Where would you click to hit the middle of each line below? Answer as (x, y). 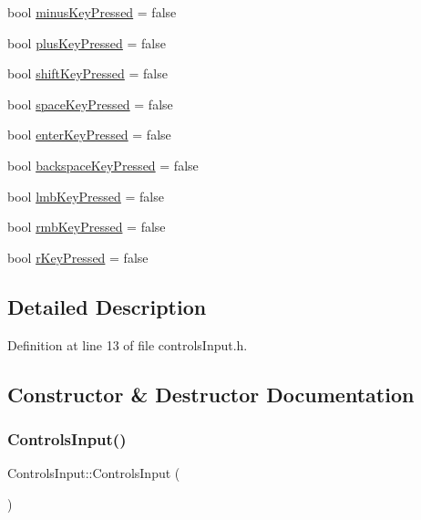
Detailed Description (107, 306)
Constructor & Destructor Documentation (211, 394)
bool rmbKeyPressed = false (87, 227)
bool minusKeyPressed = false (92, 12)
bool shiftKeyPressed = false (87, 73)
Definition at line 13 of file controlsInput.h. (128, 344)
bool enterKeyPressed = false (89, 135)
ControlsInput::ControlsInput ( (94, 473)
